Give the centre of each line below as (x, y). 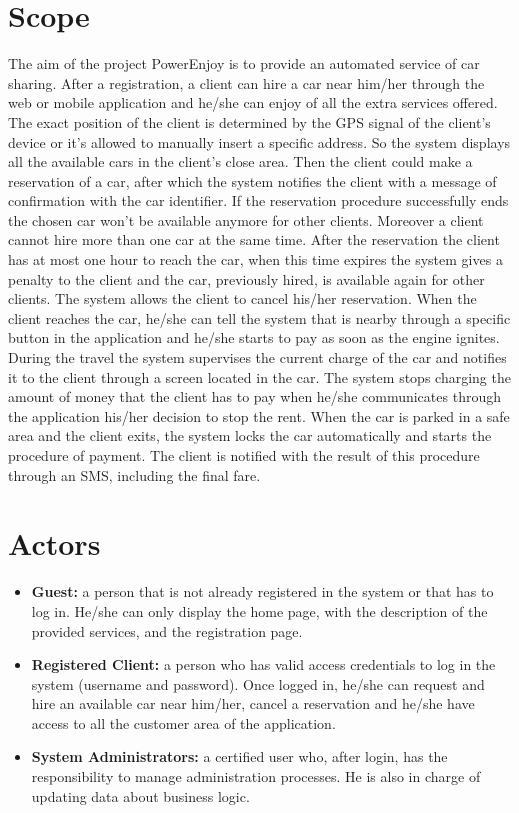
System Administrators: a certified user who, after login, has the (239, 756)
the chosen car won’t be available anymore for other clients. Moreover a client (246, 219)
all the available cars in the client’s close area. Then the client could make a (240, 161)
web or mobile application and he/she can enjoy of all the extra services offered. (253, 102)
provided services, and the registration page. (167, 630)
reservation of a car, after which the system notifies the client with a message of (252, 180)
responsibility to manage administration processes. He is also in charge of (256, 776)
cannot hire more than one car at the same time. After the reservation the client (254, 239)
